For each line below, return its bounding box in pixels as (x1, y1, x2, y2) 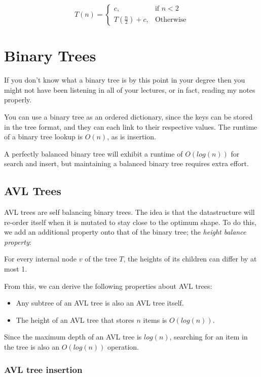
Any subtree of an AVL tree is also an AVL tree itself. (16, 297, 184, 308)
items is (143, 314, 167, 325)
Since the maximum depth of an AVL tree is (4, 331, 142, 342)
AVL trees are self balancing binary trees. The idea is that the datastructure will (4, 207, 255, 217)
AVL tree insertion (4, 363, 83, 375)
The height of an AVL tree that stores (16, 314, 134, 325)
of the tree (85, 253, 117, 264)
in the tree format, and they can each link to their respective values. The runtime (4, 121, 257, 132)
